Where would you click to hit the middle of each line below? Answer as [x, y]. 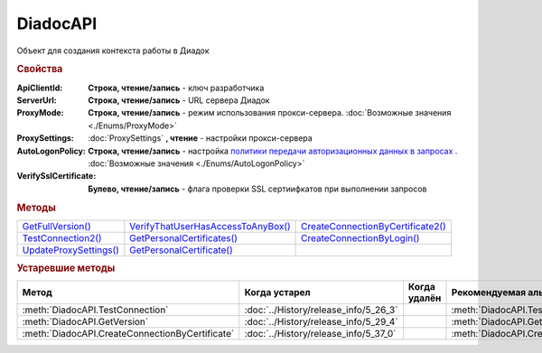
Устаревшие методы [66, 268]
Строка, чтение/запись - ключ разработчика [176, 88]
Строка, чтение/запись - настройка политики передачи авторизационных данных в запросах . [273, 151]
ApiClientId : [40, 88]
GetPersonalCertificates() [184, 237]
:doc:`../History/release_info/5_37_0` [320, 334]
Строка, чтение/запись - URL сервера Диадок [179, 100]
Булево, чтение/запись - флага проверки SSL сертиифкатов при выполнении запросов [257, 189]
